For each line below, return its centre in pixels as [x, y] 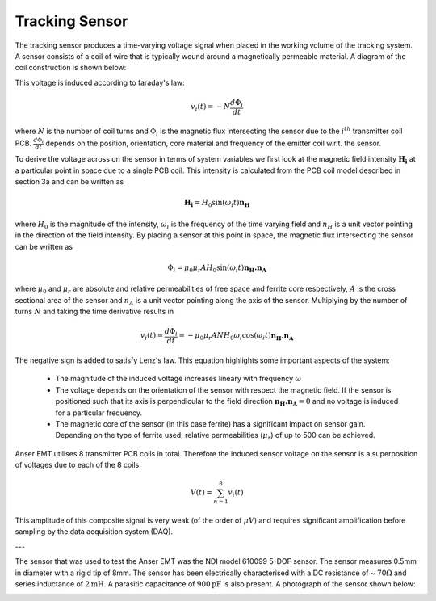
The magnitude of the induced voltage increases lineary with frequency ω [178, 379]
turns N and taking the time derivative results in [94, 312]
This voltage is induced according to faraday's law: [100, 82]
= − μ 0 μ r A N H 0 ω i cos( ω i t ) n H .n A [236, 337]
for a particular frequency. [99, 413]
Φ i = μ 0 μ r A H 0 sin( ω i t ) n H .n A [217, 268]
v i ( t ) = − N [211, 107]
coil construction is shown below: [71, 68]
